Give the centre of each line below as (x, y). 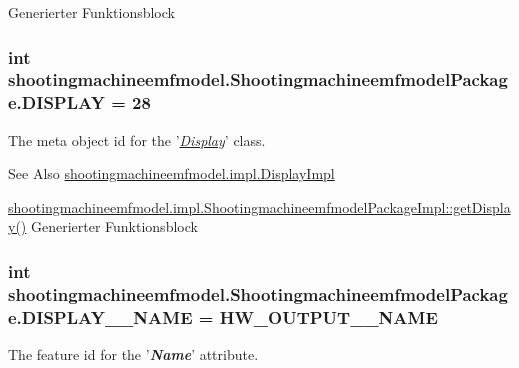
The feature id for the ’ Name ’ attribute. (133, 354)
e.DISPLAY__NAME (100, 316)
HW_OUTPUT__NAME (328, 316)
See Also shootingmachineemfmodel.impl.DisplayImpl (171, 173)
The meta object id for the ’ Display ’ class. (137, 139)
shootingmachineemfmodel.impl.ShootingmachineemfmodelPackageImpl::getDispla (259, 206)
